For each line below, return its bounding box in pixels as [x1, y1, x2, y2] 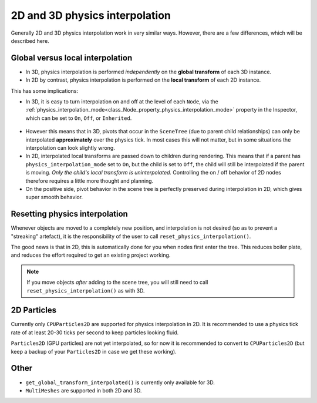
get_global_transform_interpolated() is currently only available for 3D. [25, 379, 215, 386]
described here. [11, 37, 49, 44]
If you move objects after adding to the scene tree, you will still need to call [26, 279, 208, 286]
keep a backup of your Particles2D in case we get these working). [11, 348, 177, 355]
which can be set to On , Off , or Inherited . [25, 115, 132, 122]
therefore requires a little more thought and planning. [25, 177, 154, 184]
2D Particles [11, 305, 57, 315]
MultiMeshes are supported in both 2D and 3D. [25, 387, 142, 394]
